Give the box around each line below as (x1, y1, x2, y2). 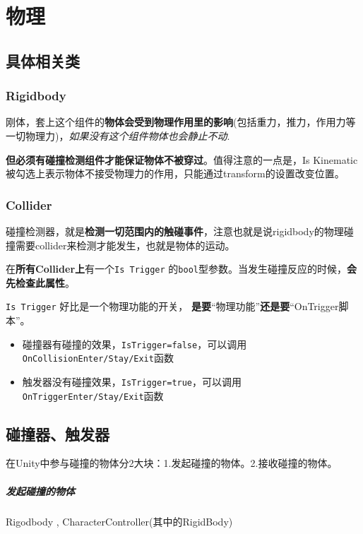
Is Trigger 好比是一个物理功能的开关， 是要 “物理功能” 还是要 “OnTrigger (6, 299, 339, 314)
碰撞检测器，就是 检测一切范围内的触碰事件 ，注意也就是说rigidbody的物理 (6, 223, 344, 238)
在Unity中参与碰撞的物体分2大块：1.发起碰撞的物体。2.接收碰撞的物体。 (6, 456, 338, 470)
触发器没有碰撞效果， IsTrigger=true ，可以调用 (22, 374, 242, 388)
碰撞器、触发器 (6, 422, 109, 444)
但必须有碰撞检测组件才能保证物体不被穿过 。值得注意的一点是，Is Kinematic (6, 152, 358, 167)
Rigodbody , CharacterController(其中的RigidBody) (6, 514, 233, 528)
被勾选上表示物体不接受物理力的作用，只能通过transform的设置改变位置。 (6, 166, 345, 181)
